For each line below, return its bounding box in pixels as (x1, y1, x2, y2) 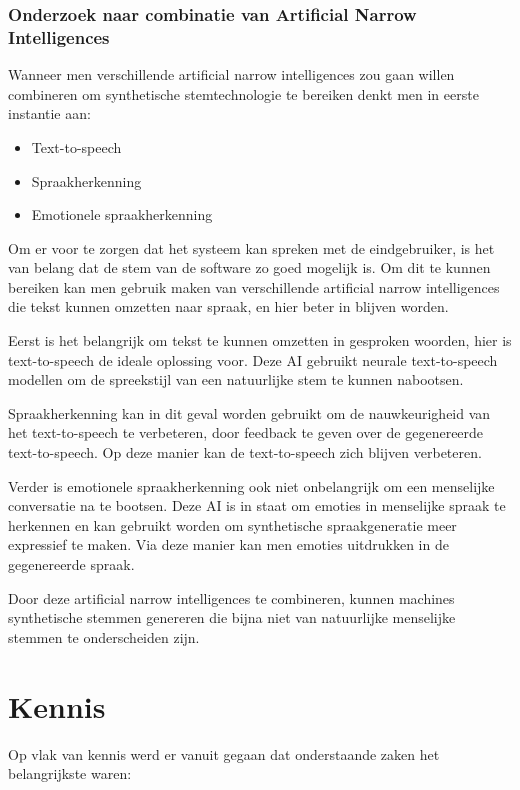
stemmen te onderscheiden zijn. (8, 626, 200, 647)
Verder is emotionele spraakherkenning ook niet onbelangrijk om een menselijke (8, 475, 495, 496)
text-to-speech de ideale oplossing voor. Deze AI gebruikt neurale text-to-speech (8, 349, 498, 370)
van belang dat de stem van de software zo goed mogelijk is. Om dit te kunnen (8, 257, 491, 278)
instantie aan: (8, 103, 91, 124)
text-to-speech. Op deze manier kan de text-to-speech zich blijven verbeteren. (8, 442, 482, 463)
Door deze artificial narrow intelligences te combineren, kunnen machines (8, 587, 455, 608)
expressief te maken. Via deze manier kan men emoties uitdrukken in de (8, 534, 449, 555)
